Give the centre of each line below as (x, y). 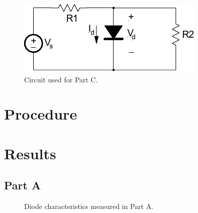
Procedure (41, 114)
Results (30, 153)
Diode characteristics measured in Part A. (89, 206)
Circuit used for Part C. (61, 79)
